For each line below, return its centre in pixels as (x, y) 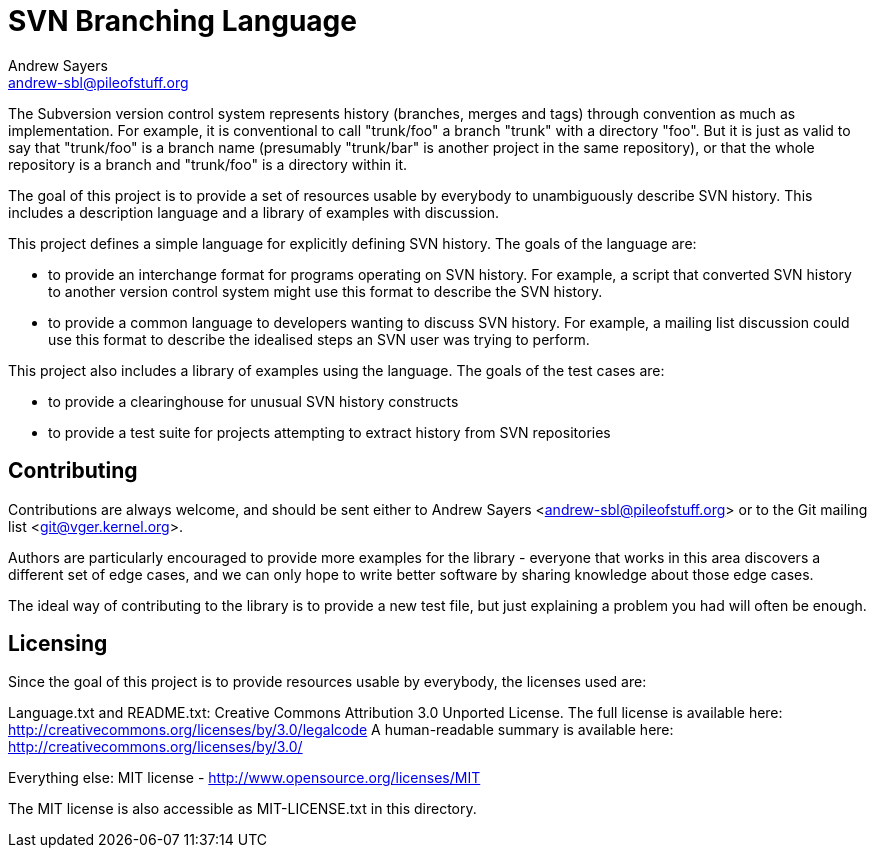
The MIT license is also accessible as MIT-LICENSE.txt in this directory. (242, 809)
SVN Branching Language (182, 21)
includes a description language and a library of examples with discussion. (254, 212)
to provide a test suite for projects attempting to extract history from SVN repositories (329, 432)
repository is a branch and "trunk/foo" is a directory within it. (208, 164)
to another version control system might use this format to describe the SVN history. (325, 291)
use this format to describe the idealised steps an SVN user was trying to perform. (319, 339)
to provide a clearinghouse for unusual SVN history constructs (253, 401)
